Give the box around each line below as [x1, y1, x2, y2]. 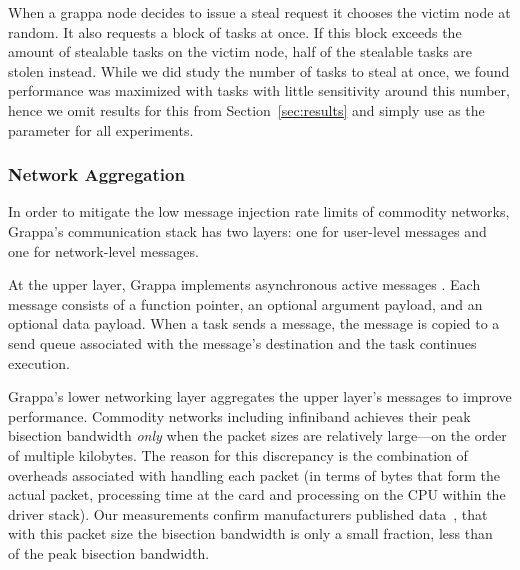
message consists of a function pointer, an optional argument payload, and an [8, 293, 483, 314]
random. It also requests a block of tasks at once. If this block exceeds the [8, 21, 462, 42]
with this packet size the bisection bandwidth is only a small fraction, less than [8, 523, 493, 544]
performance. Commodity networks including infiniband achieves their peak [8, 405, 471, 426]
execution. [8, 352, 70, 373]
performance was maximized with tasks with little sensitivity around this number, [8, 80, 510, 101]
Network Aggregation [8, 162, 185, 187]
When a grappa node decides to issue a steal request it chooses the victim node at [8, 2, 511, 22]
